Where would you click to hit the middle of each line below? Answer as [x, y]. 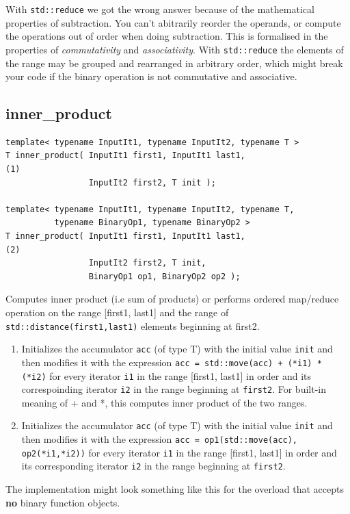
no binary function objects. [63, 502]
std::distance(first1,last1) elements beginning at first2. [133, 325]
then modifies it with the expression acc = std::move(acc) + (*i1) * [172, 362]
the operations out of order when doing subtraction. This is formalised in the [167, 36]
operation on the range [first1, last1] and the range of [117, 312]
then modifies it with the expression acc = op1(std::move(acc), [160, 439]
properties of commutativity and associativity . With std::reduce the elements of [175, 49]
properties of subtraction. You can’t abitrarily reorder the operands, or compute [173, 22]
